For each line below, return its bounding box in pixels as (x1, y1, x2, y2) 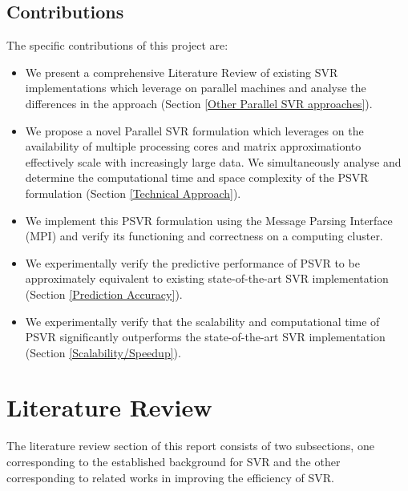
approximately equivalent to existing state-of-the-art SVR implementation (25, 270, 389, 287)
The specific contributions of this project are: (6, 37, 228, 54)
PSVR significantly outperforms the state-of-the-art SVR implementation (25, 328, 386, 345)
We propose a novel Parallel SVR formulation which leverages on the (25, 122, 364, 139)
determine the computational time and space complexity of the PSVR (25, 169, 369, 186)
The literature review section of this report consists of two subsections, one (6, 437, 374, 454)
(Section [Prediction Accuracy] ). (25, 285, 183, 302)
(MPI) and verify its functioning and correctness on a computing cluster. (25, 227, 383, 244)
